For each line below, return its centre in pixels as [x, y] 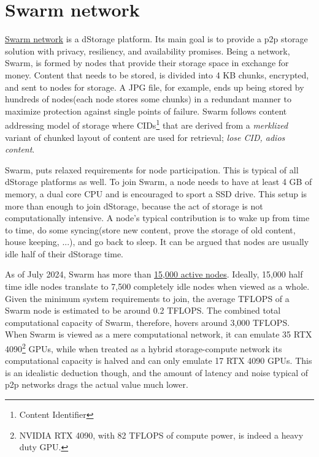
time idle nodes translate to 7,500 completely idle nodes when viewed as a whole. [157, 286]
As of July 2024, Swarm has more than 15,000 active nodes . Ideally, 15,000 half [154, 274]
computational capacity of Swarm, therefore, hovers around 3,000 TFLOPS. [148, 322]
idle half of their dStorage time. [64, 253]
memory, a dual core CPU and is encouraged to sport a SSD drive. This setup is [156, 193]
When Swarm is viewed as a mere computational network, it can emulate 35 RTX [159, 334]
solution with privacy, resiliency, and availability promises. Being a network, [148, 51]
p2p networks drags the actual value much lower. [97, 384]
